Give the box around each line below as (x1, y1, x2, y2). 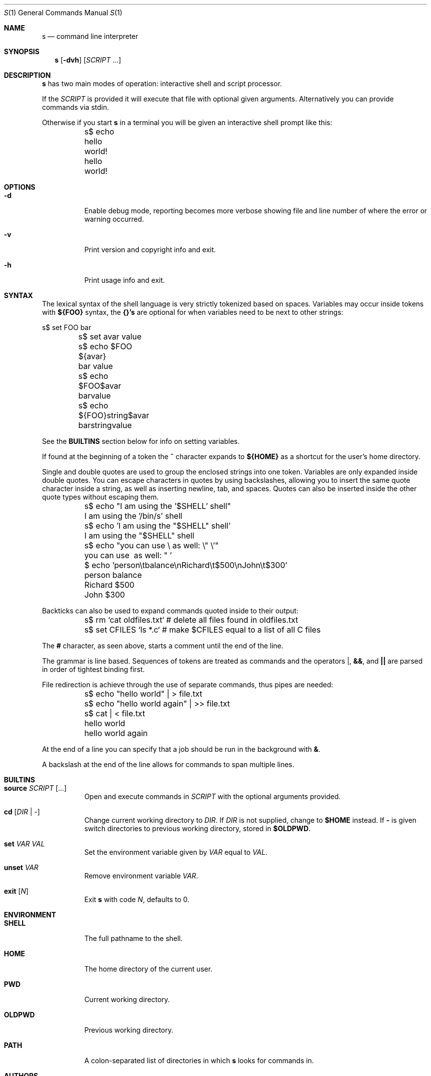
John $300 (84, 590, 125, 600)
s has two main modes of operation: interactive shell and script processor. (42, 79, 282, 88)
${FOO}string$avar (78, 410, 149, 420)
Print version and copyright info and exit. (84, 245, 216, 254)
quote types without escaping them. (42, 493, 159, 501)
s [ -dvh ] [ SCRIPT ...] (55, 56, 122, 64)
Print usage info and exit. (84, 276, 165, 284)
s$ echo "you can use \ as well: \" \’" (84, 540, 219, 550)
